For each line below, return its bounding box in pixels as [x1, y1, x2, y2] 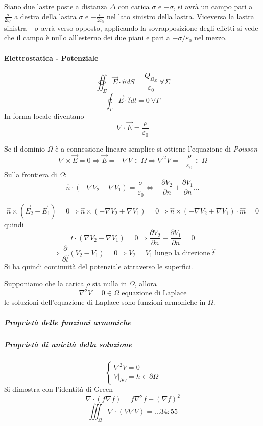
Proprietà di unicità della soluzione [4, 338, 132, 349]
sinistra [4, 22, 27, 33]
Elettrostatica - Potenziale [4, 52, 99, 63]
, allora [134, 278, 157, 289]
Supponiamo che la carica [4, 278, 84, 289]
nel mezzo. [194, 32, 227, 43]
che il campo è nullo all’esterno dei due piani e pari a [4, 32, 170, 43]
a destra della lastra [14, 11, 77, 22]
